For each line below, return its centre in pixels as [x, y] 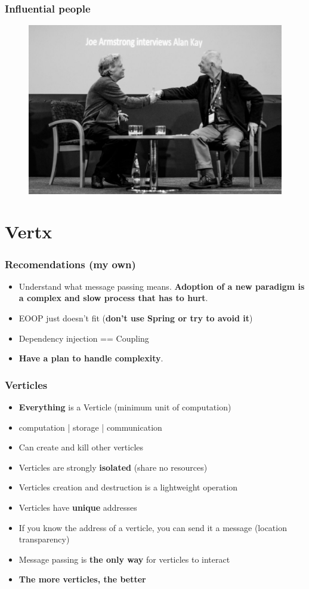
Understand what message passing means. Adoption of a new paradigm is [162, 286]
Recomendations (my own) [70, 264]
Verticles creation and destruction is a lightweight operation [128, 487]
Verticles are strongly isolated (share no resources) [113, 467]
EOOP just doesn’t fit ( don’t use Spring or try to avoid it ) [136, 317]
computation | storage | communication [90, 427]
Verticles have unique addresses [78, 507]
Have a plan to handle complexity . [91, 358]
